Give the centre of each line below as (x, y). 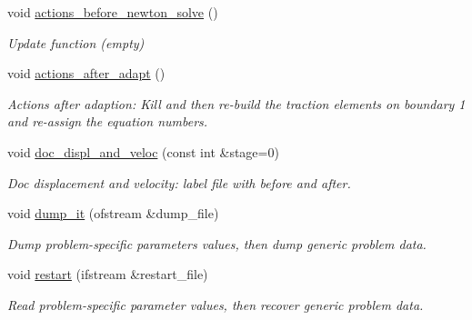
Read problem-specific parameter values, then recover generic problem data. (216, 304)
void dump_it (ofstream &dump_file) (113, 213)
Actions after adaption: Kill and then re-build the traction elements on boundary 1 (236, 103)
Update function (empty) (76, 42)
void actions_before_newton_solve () (113, 12)
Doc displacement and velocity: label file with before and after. (179, 182)
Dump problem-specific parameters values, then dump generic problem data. (217, 243)
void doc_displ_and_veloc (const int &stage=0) (143, 151)
